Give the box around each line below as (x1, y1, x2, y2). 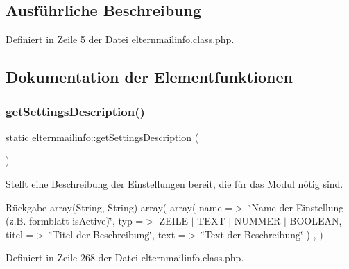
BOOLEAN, (289, 213, 342, 228)
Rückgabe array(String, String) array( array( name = (6, 199, 233, 214)
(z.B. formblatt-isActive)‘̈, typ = (6, 213, 144, 228)
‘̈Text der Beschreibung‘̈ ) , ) (202, 227, 323, 241)
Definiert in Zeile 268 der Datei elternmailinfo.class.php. (6, 250, 244, 265)
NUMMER (234, 213, 281, 228)
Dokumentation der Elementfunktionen (6, 66, 293, 88)
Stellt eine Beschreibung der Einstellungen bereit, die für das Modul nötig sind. (6, 176, 343, 190)
